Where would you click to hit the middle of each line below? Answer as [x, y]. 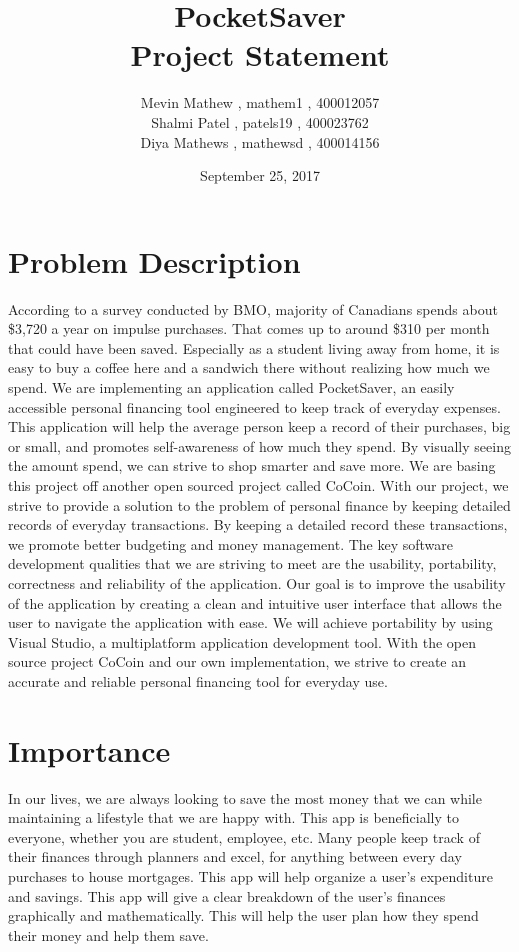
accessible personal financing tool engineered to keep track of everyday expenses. [254, 406]
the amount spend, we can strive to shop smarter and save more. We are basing [252, 465]
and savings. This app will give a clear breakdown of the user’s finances [227, 895]
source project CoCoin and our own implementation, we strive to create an [237, 661]
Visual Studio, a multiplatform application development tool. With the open [242, 641]
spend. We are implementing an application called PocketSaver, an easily [231, 387]
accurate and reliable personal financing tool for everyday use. [198, 680]
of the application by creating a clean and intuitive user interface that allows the [255, 602]
